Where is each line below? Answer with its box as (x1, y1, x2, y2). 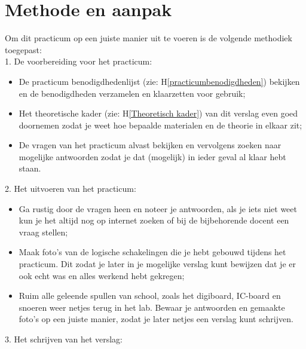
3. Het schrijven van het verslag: (5, 333, 123, 345)
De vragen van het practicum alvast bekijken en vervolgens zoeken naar (19, 139, 281, 151)
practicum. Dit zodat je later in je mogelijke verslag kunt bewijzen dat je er (19, 258, 296, 270)
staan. (19, 162, 41, 174)
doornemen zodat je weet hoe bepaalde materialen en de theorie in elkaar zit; (19, 118, 302, 131)
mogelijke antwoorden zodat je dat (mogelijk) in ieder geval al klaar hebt (19, 150, 286, 163)
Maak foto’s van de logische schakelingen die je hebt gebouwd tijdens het (19, 246, 286, 258)
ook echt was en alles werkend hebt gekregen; (19, 269, 185, 281)
